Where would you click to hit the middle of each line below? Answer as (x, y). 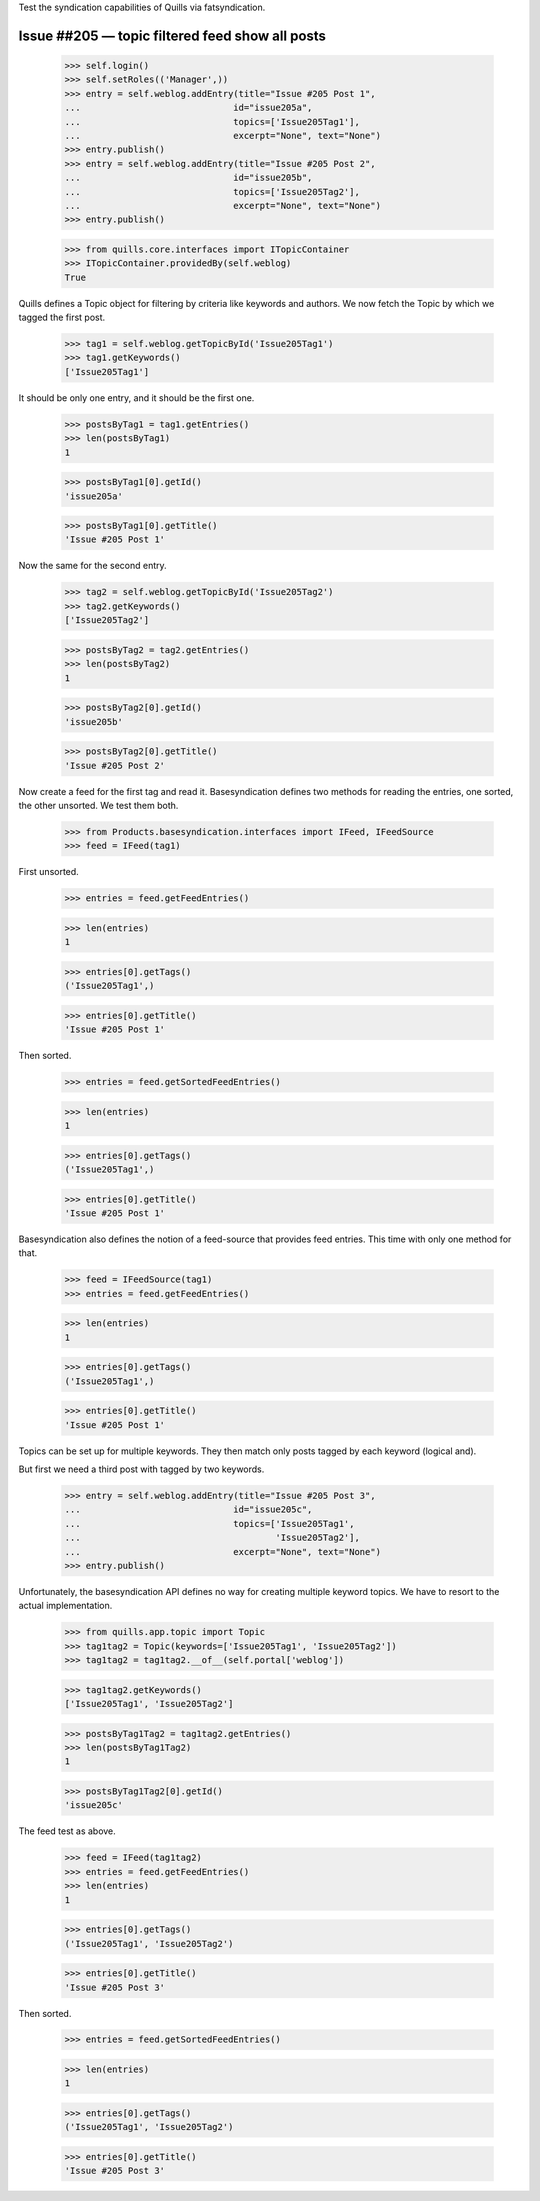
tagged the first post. (62, 317)
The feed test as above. (67, 1831)
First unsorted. (48, 872)
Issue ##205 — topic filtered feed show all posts (172, 35)
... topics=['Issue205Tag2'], (212, 191)
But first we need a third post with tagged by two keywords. (141, 1469)
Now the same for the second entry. (92, 566)
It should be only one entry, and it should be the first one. (136, 397)
